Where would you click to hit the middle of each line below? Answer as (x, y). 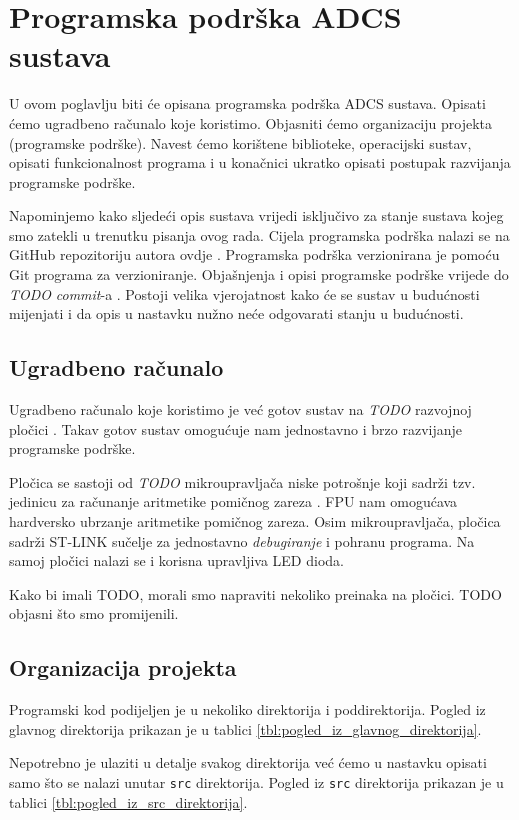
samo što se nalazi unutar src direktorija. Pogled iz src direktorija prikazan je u (256, 781)
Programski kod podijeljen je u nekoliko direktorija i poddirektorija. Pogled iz (247, 709)
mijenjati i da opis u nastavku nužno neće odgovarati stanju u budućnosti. (236, 313)
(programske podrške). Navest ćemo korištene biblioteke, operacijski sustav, (240, 142)
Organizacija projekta (123, 667)
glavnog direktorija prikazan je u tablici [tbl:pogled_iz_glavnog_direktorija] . (245, 728)
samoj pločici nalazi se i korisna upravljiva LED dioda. (176, 560)
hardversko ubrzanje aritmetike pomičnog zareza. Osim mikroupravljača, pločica (255, 521)
